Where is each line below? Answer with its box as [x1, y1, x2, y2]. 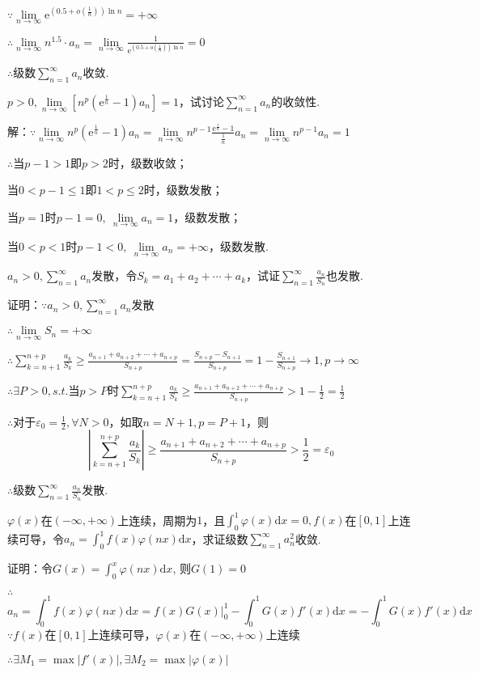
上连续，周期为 [117, 511, 197, 528]
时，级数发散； [143, 181, 223, 198]
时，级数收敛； [108, 154, 188, 171]
